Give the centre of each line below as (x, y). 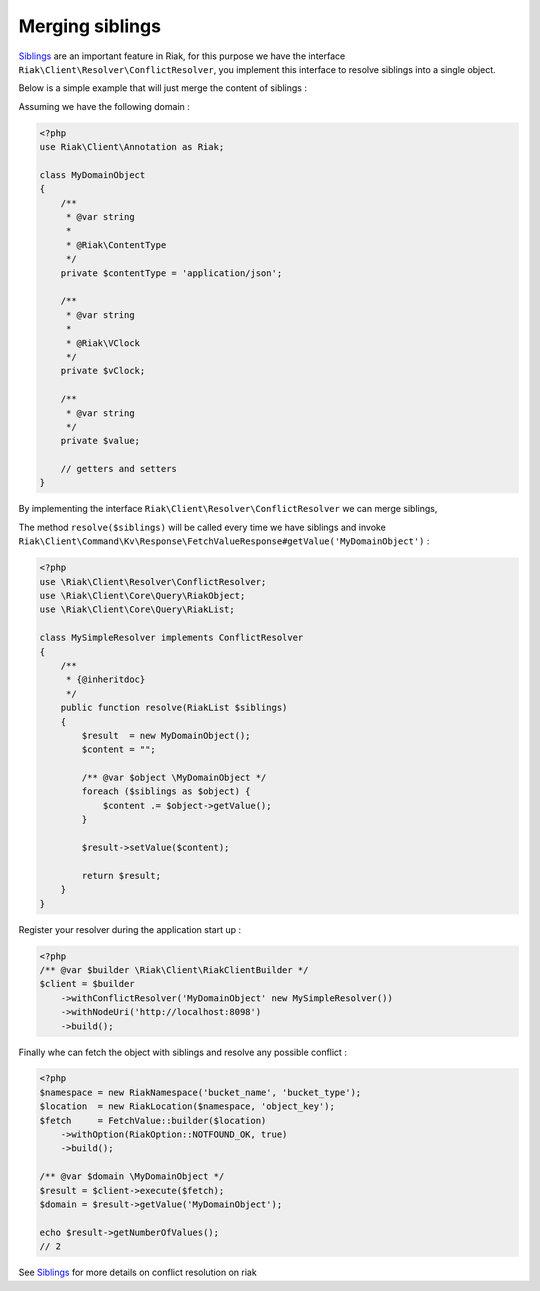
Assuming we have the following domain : (104, 106)
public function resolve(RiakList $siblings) (174, 708)
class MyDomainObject (92, 174)
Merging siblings (90, 26)
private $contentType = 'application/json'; (171, 273)
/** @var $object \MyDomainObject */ (174, 778)
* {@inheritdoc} (105, 679)
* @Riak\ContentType (116, 244)
